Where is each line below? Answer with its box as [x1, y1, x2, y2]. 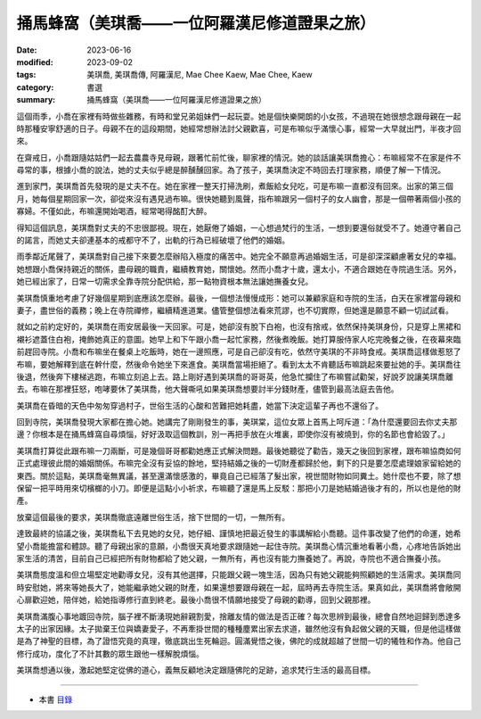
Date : [16, 45, 37, 55]
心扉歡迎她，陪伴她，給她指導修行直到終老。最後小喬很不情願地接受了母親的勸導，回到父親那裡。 [16, 594, 376, 606]
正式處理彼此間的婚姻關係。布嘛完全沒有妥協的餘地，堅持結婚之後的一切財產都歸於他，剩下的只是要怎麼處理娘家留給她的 [16, 458, 461, 468]
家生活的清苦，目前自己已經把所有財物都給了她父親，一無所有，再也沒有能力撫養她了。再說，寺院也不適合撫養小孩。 [16, 553, 445, 564]
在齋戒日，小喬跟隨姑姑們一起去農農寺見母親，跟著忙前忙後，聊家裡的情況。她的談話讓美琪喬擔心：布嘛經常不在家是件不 [16, 152, 461, 162]
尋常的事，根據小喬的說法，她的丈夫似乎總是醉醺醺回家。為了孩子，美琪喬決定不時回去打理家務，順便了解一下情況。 [16, 165, 445, 176]
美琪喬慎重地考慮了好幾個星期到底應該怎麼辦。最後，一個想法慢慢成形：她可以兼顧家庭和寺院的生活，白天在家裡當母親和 [16, 293, 461, 303]
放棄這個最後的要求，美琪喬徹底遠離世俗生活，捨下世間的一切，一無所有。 [16, 511, 289, 522]
